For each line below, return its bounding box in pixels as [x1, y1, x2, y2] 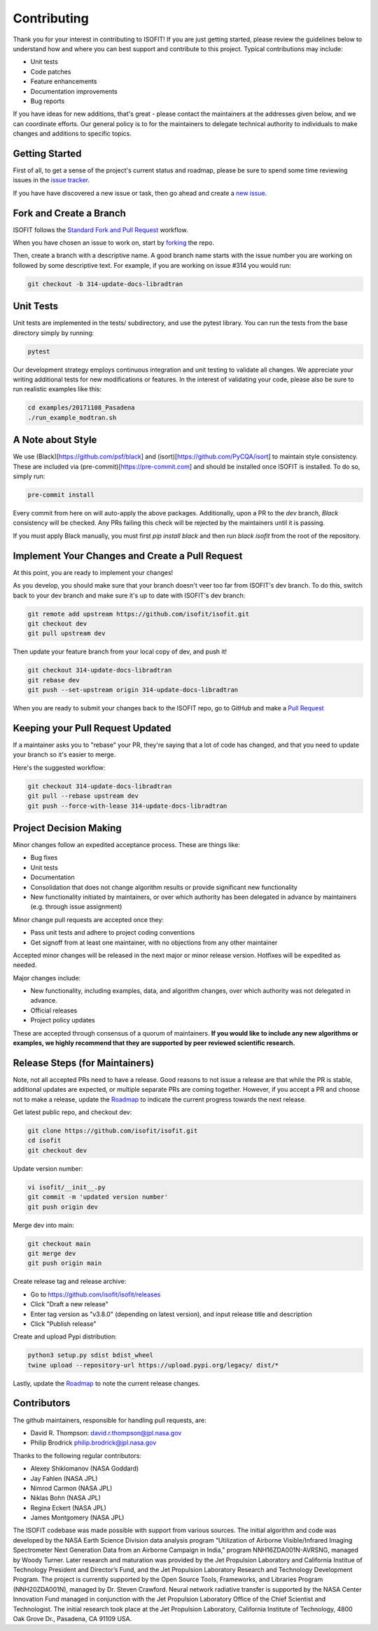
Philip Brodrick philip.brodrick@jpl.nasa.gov [30, 1438, 157, 1447]
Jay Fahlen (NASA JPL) [30, 1474, 98, 1482]
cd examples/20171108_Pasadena [27, 404, 136, 412]
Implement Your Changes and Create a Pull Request [13, 550, 243, 562]
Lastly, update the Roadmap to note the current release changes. [13, 1379, 201, 1388]
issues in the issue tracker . [13, 176, 90, 184]
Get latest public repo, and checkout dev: [13, 1108, 132, 1116]
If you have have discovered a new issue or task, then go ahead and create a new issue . [13, 189, 267, 197]
